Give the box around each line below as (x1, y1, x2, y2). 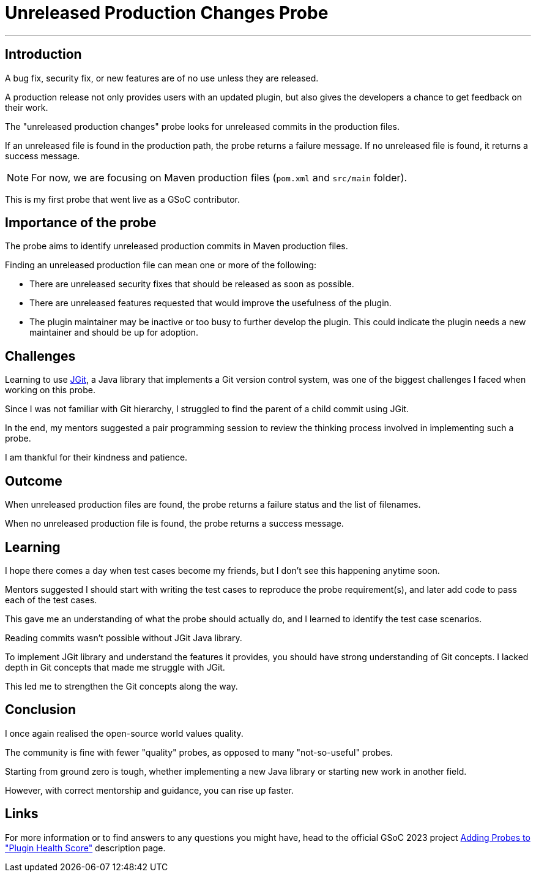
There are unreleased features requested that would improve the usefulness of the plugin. (29, 298, 392, 309)
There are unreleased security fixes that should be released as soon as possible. (29, 279, 354, 290)
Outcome (5, 473, 62, 489)
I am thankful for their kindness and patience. (5, 452, 188, 463)
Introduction (5, 47, 82, 62)
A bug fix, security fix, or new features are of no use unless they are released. (5, 72, 319, 83)
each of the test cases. (5, 594, 97, 605)
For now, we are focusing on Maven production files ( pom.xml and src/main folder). (31, 171, 408, 184)
